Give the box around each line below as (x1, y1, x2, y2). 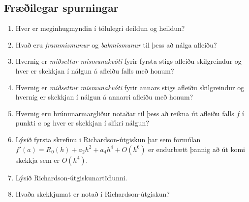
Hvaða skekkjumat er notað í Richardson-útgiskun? (15, 189, 170, 199)
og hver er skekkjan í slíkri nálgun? (43, 118, 149, 128)
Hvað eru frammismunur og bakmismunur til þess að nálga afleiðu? (15, 39, 217, 50)
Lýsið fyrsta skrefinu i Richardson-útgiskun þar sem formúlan (15, 134, 201, 144)
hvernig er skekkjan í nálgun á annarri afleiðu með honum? (15, 92, 193, 102)
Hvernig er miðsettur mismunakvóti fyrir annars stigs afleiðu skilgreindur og (15, 82, 245, 92)
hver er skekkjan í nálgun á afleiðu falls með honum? (15, 65, 174, 76)
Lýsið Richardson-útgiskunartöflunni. (15, 172, 127, 182)
